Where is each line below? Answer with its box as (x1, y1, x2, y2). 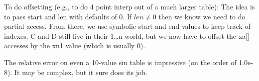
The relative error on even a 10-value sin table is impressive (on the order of (4, 57, 237, 67)
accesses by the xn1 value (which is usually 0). (4, 40, 145, 51)
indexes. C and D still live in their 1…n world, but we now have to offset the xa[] (4, 30, 250, 41)
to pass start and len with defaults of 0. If (4, 11, 132, 21)
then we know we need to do (158, 11, 246, 21)
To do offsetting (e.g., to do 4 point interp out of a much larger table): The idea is (4, 1, 255, 11)
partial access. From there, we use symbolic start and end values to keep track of (4, 21, 251, 31)
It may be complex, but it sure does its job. (14, 67, 147, 77)
